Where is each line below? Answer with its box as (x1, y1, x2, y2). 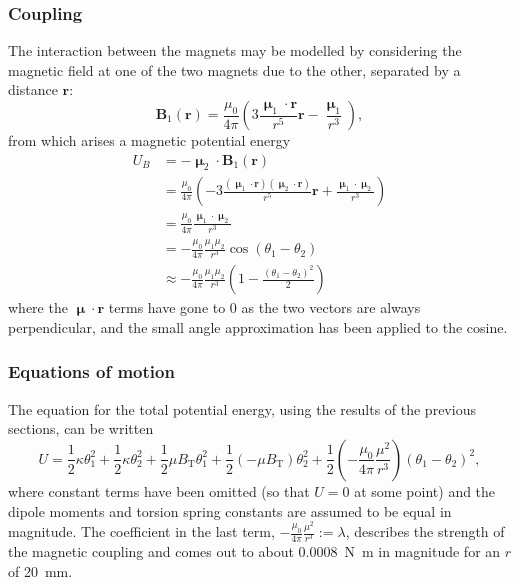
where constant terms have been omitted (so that (8, 480, 310, 501)
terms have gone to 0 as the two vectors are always (108, 297, 421, 318)
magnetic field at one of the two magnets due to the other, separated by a (8, 59, 461, 80)
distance (8, 79, 58, 100)
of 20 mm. (8, 560, 73, 581)
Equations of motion (8, 359, 175, 384)
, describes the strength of (345, 521, 505, 541)
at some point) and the (354, 480, 496, 501)
